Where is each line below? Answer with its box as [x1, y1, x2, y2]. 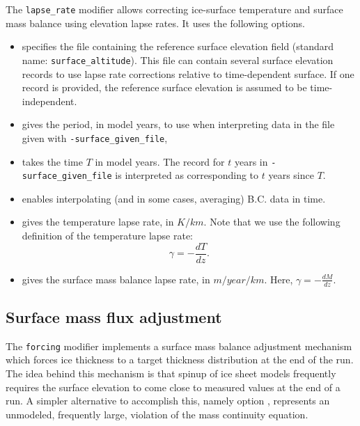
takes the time [22, 154, 83, 168]
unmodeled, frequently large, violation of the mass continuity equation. [6, 407, 308, 421]
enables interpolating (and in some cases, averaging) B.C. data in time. [22, 191, 326, 205]
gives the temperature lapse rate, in [22, 214, 174, 229]
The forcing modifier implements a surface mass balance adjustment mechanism [6, 338, 352, 353]
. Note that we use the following [203, 214, 341, 229]
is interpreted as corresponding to [115, 168, 259, 182]
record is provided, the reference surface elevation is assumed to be [22, 80, 307, 95]
